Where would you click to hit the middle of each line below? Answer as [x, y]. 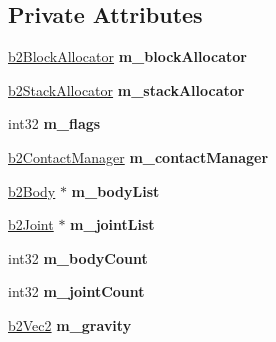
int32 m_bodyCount [78, 257]
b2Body [32, 190]
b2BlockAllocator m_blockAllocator [127, 56]
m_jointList [112, 224]
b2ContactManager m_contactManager [138, 156]
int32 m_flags [54, 123]
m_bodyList [115, 190]
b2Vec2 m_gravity [70, 324]
